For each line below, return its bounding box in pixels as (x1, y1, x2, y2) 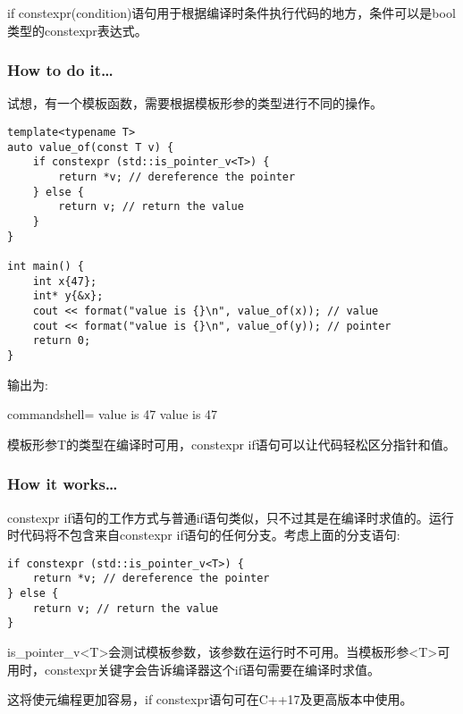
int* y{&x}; (32, 290, 104, 303)
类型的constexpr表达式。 (7, 21, 147, 39)
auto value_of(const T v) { (7, 140, 174, 154)
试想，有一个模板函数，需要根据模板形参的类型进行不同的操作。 (7, 94, 383, 113)
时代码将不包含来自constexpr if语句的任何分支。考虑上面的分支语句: (7, 525, 400, 544)
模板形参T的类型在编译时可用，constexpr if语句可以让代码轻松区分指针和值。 (7, 434, 456, 453)
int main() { (7, 259, 84, 273)
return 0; (32, 334, 91, 348)
